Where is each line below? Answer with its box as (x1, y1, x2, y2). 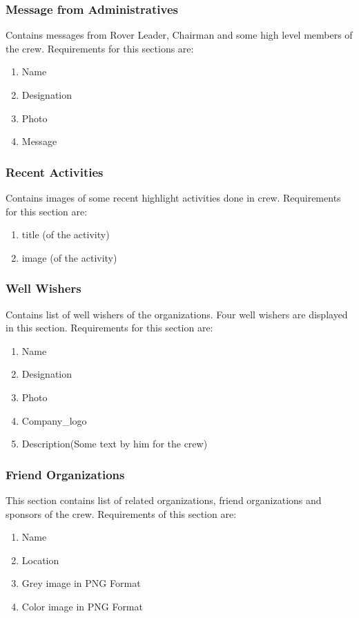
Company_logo (21, 413, 87, 427)
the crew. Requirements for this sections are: (6, 41, 194, 55)
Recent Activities (6, 163, 104, 180)
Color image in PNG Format (21, 599, 143, 613)
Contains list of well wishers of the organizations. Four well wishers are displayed (6, 307, 348, 321)
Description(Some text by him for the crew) (21, 436, 208, 451)
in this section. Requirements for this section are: (6, 320, 213, 335)
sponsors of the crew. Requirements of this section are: (6, 506, 237, 521)
